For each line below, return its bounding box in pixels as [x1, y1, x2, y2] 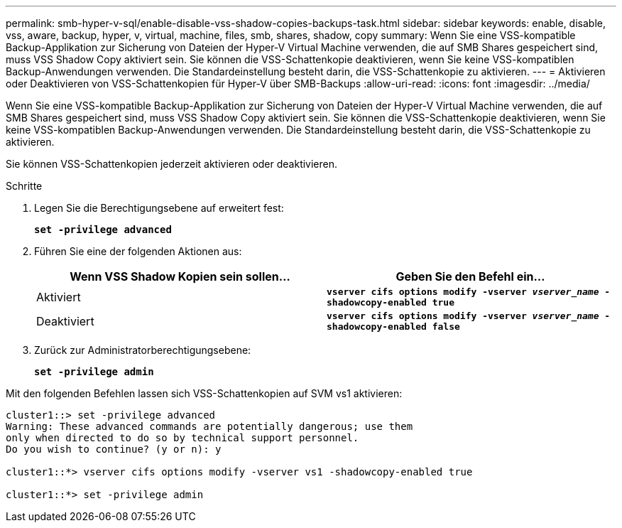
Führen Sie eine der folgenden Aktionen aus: [34, 245, 242, 257]
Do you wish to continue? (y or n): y [6, 443, 222, 455]
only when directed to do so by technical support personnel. [6, 432, 359, 443]
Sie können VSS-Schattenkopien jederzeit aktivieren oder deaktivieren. [6, 158, 338, 170]
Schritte [6, 180, 43, 192]
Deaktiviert [36, 314, 94, 328]
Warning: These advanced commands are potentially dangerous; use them [6, 421, 413, 432]
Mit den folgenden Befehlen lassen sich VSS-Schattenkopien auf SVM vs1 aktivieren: [6, 387, 403, 399]
